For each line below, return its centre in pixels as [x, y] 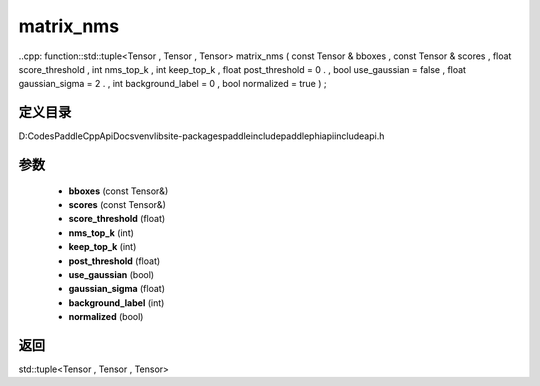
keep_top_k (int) [102, 247]
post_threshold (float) [114, 261]
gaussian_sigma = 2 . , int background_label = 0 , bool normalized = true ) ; [172, 84]
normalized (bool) [106, 317]
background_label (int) [116, 302]
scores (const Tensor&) [117, 205]
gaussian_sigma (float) [116, 289]
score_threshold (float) [117, 219]
